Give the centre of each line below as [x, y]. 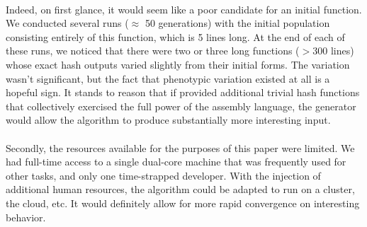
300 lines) [333, 51]
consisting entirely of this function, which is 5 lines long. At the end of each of [175, 36]
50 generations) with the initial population [237, 23]
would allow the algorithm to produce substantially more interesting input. [168, 120]
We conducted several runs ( [67, 23]
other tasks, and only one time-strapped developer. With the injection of [163, 175]
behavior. [26, 217]
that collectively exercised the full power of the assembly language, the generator [181, 106]
